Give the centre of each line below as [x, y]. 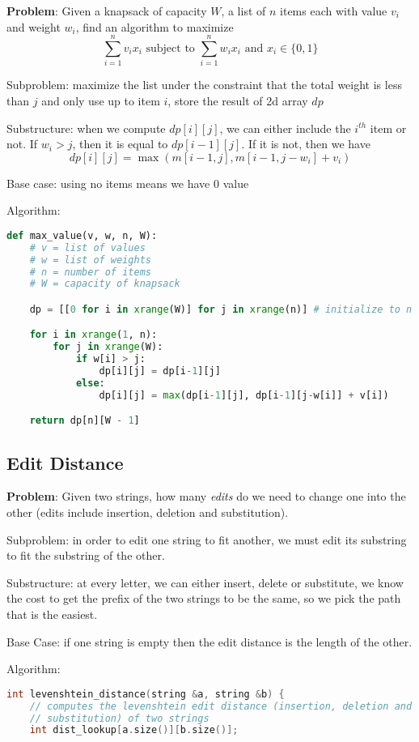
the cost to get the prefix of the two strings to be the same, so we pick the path [204, 598]
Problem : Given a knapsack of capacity [107, 11]
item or [388, 128]
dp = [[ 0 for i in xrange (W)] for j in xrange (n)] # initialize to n [221, 309]
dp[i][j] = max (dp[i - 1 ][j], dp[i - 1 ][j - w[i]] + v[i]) [244, 395]
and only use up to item [101, 100]
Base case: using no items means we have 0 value [128, 183]
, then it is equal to [120, 144]
